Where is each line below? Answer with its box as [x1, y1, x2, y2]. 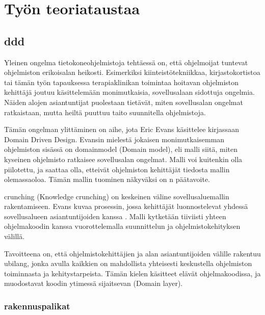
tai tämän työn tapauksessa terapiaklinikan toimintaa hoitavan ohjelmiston [4, 76, 239, 87]
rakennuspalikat [4, 299, 70, 312]
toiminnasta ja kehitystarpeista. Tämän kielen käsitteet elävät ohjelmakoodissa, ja [4, 268, 261, 278]
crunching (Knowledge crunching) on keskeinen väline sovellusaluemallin [4, 191, 229, 201]
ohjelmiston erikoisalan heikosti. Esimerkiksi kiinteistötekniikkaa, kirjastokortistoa [4, 67, 260, 77]
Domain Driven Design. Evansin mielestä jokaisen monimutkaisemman [4, 134, 225, 144]
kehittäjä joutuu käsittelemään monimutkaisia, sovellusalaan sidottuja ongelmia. [4, 87, 255, 97]
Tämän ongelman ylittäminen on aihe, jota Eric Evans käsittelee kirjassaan [4, 124, 239, 135]
